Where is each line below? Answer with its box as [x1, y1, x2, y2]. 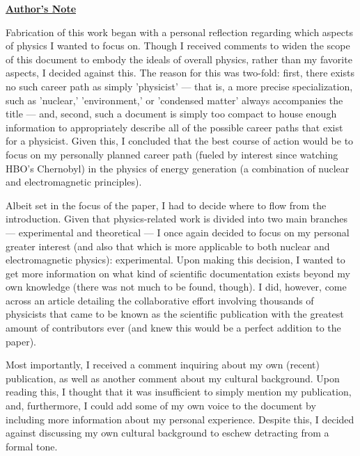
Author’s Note [6, 1, 77, 15]
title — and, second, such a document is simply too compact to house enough [6, 106, 337, 121]
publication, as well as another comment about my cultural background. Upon [6, 370, 340, 385]
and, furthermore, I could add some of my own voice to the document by [6, 398, 316, 413]
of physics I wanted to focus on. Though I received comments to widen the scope [6, 38, 350, 53]
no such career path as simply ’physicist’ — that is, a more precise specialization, [6, 79, 353, 93]
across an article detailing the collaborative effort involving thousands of [6, 293, 314, 307]
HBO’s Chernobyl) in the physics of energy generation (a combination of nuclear [6, 161, 350, 175]
